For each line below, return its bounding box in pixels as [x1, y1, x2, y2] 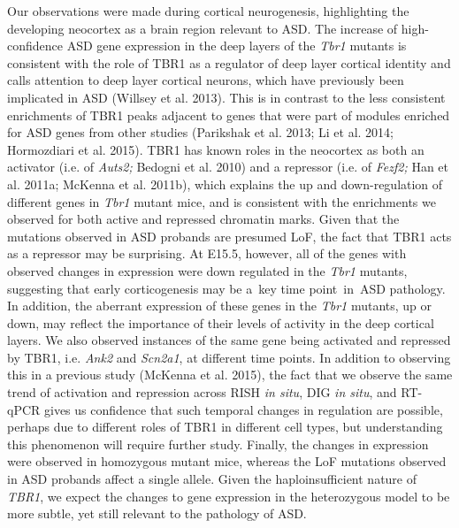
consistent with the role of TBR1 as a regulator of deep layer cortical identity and [7, 53, 451, 72]
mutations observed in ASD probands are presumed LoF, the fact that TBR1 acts [7, 226, 452, 245]
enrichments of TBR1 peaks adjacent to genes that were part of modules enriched [7, 105, 450, 124]
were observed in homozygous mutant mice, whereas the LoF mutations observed [7, 452, 447, 471]
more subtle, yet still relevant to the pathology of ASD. [7, 504, 307, 523]
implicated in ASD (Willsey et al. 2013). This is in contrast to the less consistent [7, 88, 446, 106]
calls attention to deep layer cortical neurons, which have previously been [7, 71, 404, 89]
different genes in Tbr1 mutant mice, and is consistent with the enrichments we [7, 192, 436, 210]
